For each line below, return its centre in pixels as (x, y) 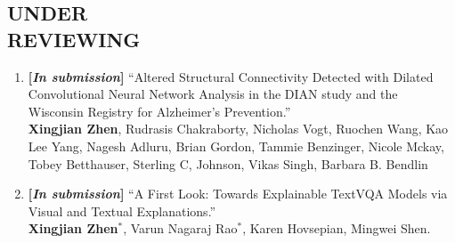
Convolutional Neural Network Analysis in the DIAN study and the (213, 94)
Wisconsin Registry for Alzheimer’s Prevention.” (159, 111)
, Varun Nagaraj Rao (180, 228)
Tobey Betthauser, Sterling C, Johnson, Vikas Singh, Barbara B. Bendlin (228, 163)
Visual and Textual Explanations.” (122, 211)
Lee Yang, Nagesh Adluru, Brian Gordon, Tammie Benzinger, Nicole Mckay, (236, 146)
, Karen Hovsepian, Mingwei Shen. (337, 228)
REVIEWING (74, 39)
